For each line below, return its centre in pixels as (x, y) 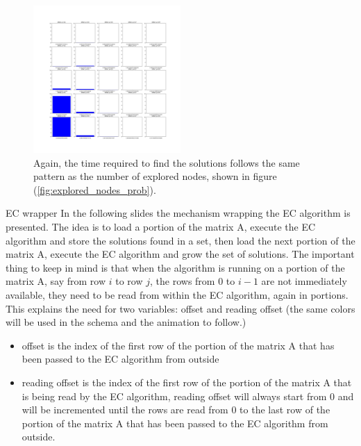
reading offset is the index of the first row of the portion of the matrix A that (187, 382)
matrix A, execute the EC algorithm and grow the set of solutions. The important (180, 254)
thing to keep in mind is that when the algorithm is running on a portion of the (175, 267)
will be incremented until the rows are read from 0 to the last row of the (176, 410)
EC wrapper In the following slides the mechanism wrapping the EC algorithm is (178, 213)
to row (129, 281)
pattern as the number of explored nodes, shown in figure (155, 176)
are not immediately (304, 281)
